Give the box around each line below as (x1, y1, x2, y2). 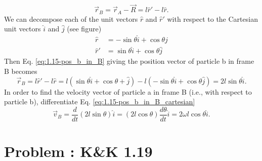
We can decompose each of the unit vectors (4, 13, 138, 24)
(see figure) (67, 23, 102, 34)
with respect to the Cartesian (167, 13, 258, 24)
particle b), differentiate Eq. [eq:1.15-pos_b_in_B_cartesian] (4, 96, 195, 107)
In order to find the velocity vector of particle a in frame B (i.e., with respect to (4, 86, 252, 97)
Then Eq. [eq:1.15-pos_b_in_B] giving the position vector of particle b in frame (4, 56, 254, 66)
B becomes (4, 65, 37, 76)
